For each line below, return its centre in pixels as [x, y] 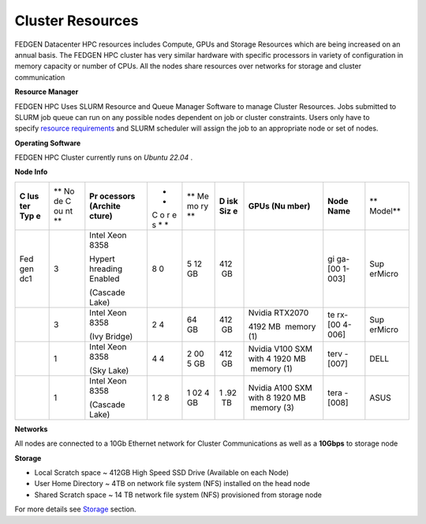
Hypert [102, 258]
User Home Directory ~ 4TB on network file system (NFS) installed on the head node [172, 484]
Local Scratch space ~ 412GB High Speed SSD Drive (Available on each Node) [162, 473]
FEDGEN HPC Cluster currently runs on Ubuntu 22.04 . [104, 157]
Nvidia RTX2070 [278, 312]
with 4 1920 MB [277, 358]
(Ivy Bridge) [111, 336]
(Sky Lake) [109, 370]
